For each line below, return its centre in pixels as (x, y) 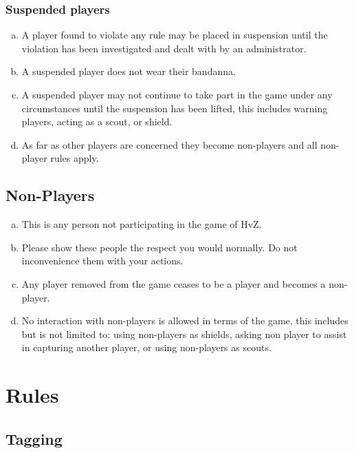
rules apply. (75, 158)
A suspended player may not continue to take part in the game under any (177, 94)
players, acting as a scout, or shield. (97, 122)
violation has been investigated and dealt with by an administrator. (164, 48)
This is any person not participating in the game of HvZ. (142, 224)
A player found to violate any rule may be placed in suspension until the (175, 35)
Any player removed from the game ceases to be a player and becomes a (174, 283)
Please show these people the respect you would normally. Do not (159, 247)
